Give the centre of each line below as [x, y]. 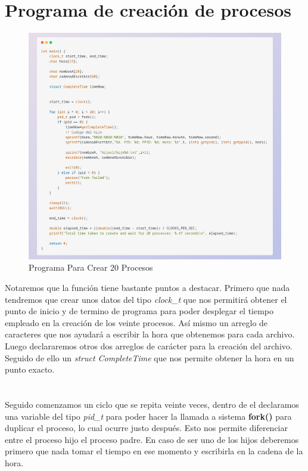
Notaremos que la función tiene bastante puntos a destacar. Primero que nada [147, 287]
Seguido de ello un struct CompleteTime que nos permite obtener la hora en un [150, 357]
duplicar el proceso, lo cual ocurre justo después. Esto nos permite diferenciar [146, 428]
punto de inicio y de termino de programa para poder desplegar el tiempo [139, 311]
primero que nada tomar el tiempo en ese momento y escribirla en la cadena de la [154, 451]
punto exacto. [30, 369]
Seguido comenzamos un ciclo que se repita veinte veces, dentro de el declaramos [152, 404]
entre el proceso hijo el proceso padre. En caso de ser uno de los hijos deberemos [152, 439]
